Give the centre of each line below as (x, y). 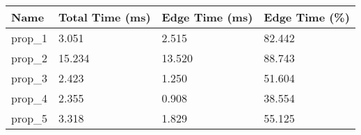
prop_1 (30, 38)
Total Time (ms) (105, 17)
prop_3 (30, 78)
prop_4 (30, 98)
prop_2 (30, 58)
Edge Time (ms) (207, 17)
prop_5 (30, 118)
